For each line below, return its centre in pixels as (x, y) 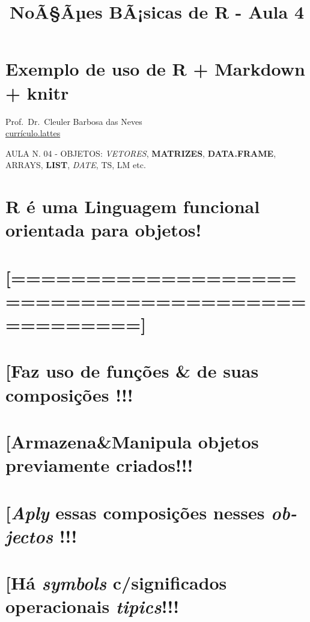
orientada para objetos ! (104, 230)
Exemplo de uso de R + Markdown (155, 69)
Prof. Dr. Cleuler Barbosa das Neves (74, 121)
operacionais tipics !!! (93, 606)
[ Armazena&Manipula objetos (132, 441)
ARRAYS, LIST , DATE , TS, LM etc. (76, 165)
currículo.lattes (33, 133)
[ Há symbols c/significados (116, 583)
